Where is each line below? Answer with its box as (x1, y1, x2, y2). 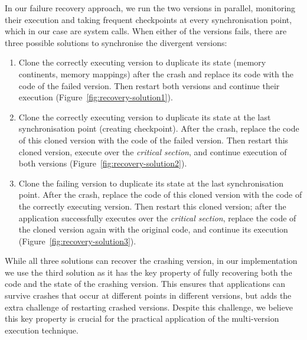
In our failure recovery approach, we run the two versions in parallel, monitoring (5, 2, 296, 14)
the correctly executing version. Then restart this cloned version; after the (18, 200, 286, 212)
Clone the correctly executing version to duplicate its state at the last (18, 110, 271, 123)
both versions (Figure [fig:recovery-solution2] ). (18, 157, 187, 169)
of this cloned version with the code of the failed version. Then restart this (18, 133, 289, 146)
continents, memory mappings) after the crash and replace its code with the (18, 67, 293, 80)
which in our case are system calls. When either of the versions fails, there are (5, 25, 287, 37)
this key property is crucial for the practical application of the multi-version (5, 312, 279, 325)
